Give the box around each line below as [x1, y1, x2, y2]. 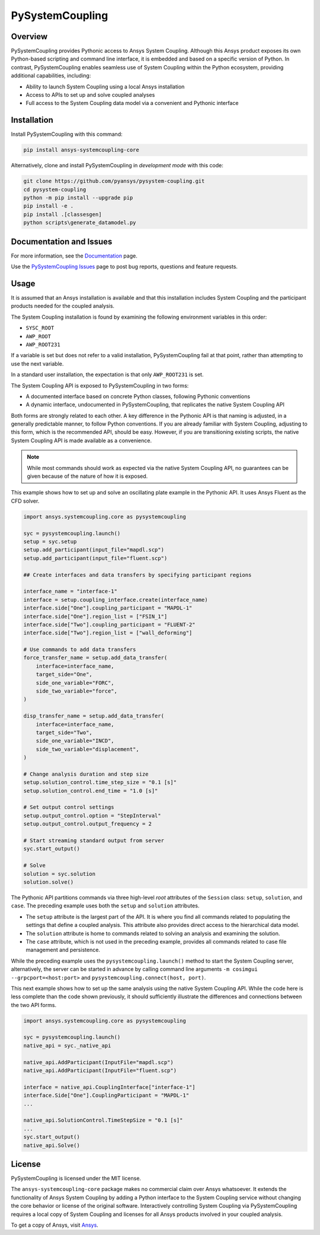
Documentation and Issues [11, 236, 113, 246]
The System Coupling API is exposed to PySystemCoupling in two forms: [11, 382, 189, 389]
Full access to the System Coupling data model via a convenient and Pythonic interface [25, 100, 239, 107]
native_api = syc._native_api [23, 1042, 111, 1049]
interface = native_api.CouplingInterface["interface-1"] [23, 1084, 196, 1090]
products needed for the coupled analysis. [11, 303, 115, 310]
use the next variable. [11, 360, 64, 367]
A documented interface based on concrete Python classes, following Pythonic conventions [25, 392, 251, 400]
